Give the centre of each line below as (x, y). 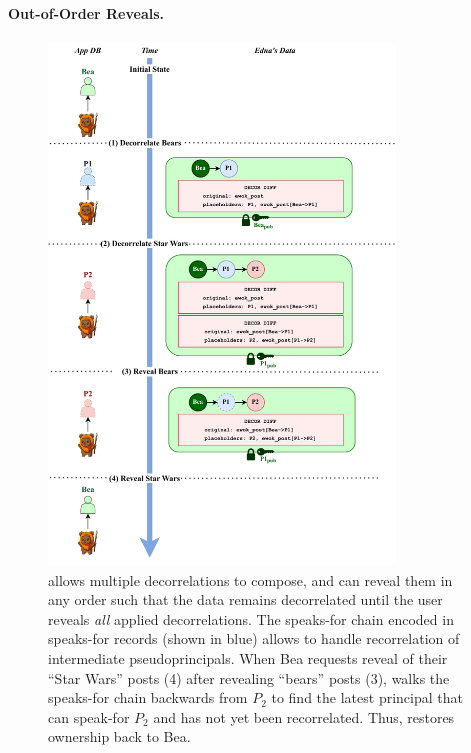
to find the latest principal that (367, 697)
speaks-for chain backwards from (148, 697)
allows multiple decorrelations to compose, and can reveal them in (250, 579)
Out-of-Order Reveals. (86, 12)
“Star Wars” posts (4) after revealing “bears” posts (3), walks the (249, 677)
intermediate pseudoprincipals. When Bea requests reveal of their (248, 658)
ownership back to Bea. (119, 736)
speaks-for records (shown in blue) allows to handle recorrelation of (254, 638)
